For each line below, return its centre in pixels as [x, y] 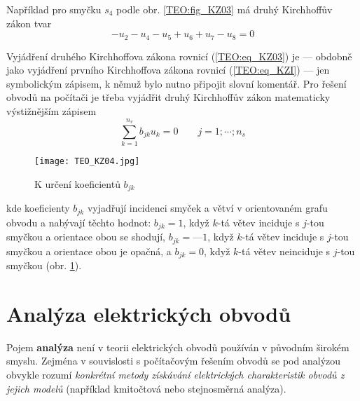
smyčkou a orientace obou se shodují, [86, 237]
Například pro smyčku [54, 9]
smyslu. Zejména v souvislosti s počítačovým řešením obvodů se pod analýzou [174, 361]
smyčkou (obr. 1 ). [44, 265]
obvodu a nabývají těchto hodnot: [79, 222]
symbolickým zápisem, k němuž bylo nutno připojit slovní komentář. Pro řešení [176, 83]
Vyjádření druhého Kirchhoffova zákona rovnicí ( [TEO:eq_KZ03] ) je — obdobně [179, 56]
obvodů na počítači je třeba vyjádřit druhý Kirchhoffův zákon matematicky [168, 97]
